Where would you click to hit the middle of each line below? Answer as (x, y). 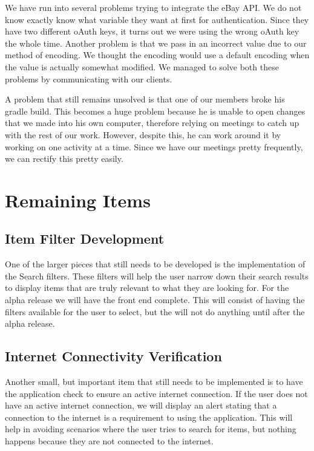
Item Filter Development (85, 239)
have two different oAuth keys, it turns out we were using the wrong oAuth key (152, 31)
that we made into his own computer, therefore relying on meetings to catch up (152, 123)
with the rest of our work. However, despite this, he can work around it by (143, 134)
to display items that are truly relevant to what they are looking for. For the (147, 288)
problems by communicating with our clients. (89, 79)
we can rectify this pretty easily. (64, 159)
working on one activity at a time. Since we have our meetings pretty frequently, (154, 146)
